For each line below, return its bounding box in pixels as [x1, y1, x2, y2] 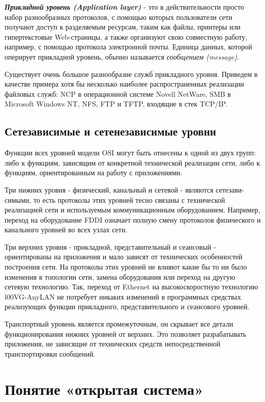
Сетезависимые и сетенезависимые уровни [5, 123, 216, 139]
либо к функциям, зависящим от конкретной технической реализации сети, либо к [5, 157, 260, 168]
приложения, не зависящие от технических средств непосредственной [5, 338, 221, 349]
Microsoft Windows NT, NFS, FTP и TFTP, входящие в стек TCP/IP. [5, 98, 227, 109]
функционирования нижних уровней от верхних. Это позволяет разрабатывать [5, 328, 247, 339]
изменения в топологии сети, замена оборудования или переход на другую [5, 271, 235, 282]
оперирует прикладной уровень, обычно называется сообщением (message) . [5, 51, 239, 62]
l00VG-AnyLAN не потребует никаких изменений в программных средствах [5, 291, 241, 302]
